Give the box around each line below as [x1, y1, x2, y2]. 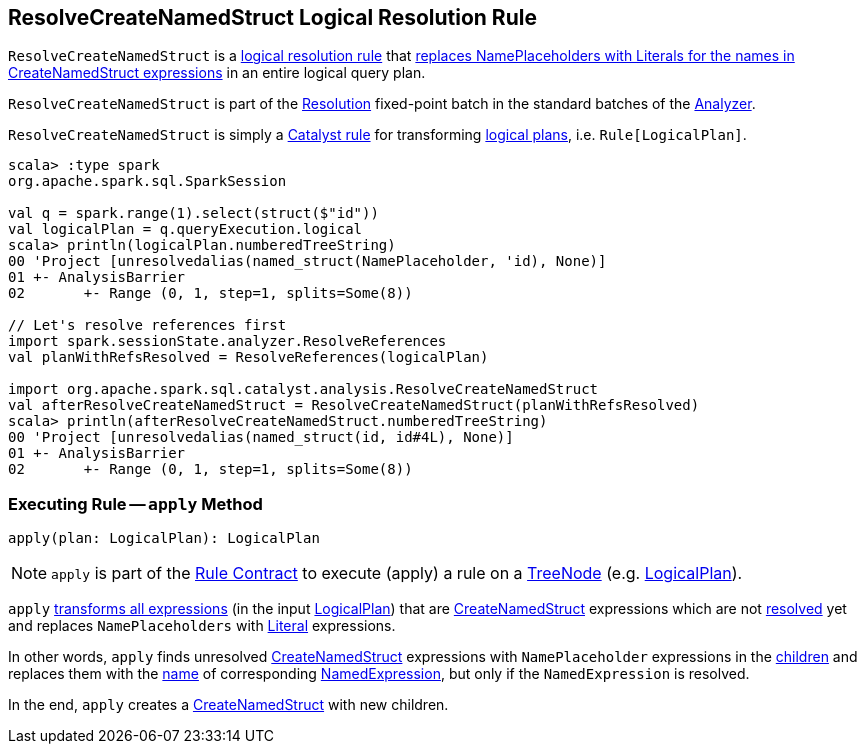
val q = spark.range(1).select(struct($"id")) [8, 205, 379, 222]
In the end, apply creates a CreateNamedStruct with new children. [8, 696, 449, 714]
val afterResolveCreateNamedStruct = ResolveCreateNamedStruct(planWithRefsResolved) [8, 397, 700, 414]
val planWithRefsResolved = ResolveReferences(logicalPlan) [8, 349, 489, 366]
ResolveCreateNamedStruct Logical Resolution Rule [8, 5, 537, 30]
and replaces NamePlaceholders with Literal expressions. [8, 617, 396, 635]
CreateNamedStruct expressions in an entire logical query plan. [8, 64, 426, 82]
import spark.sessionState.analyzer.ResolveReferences [8, 333, 447, 350]
